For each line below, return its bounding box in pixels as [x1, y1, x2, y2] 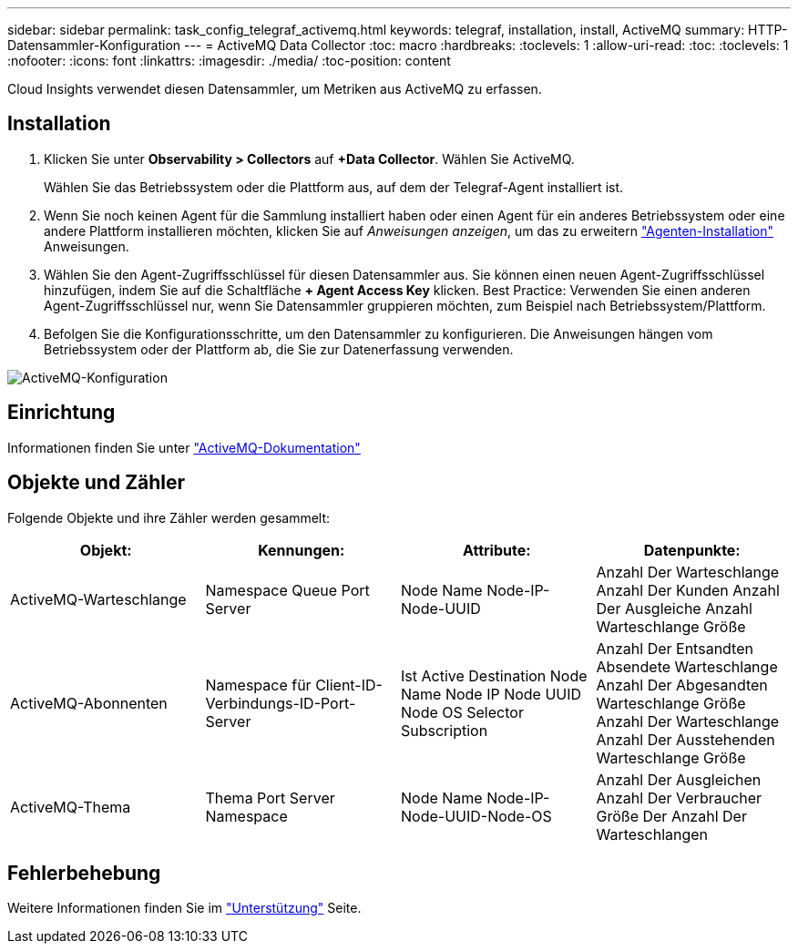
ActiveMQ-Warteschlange [10, 589, 187, 608]
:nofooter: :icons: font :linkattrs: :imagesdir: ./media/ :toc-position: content [7, 53, 451, 68]
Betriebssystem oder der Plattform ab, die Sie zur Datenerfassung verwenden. [44, 341, 514, 357]
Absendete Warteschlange [596, 657, 778, 676]
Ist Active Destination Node [401, 666, 588, 685]
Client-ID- [315, 675, 383, 694]
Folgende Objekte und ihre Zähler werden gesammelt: [7, 509, 331, 526]
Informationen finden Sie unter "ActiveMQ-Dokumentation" [7, 439, 361, 455]
